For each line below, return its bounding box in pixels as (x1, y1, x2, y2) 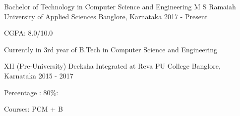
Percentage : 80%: (4, 87, 59, 97)
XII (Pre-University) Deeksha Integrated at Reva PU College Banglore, (4, 61, 221, 71)
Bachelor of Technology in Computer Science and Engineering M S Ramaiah (4, 1, 236, 11)
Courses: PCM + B (4, 104, 63, 114)
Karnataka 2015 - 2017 (4, 70, 73, 80)
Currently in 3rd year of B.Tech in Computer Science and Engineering (4, 44, 217, 54)
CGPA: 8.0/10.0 (4, 28, 53, 38)
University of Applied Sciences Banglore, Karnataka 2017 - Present (4, 11, 208, 21)
